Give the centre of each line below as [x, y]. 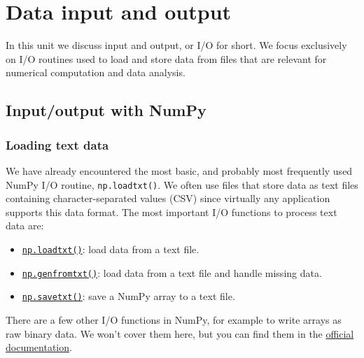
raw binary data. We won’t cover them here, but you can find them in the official [180, 333]
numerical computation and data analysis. [96, 72]
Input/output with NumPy [106, 110]
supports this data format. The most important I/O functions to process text [171, 212]
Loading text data [57, 144]
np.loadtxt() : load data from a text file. [111, 249]
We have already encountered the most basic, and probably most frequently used [179, 170]
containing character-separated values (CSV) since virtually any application [168, 198]
